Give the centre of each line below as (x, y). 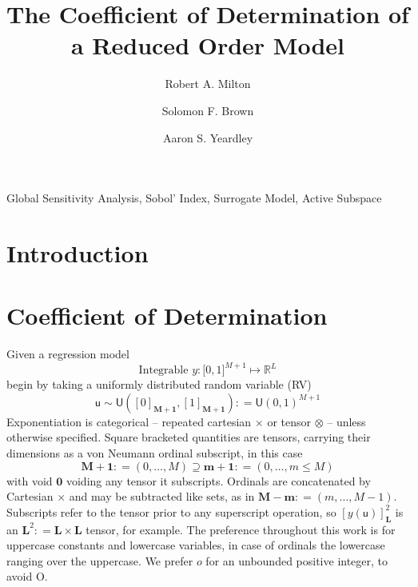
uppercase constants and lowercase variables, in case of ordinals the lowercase (196, 545)
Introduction (78, 252)
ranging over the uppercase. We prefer (100, 560)
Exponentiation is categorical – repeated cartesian (129, 421)
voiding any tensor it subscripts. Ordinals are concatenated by (218, 480)
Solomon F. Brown (208, 110)
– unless (346, 421)
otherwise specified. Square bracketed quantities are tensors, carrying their (189, 437)
